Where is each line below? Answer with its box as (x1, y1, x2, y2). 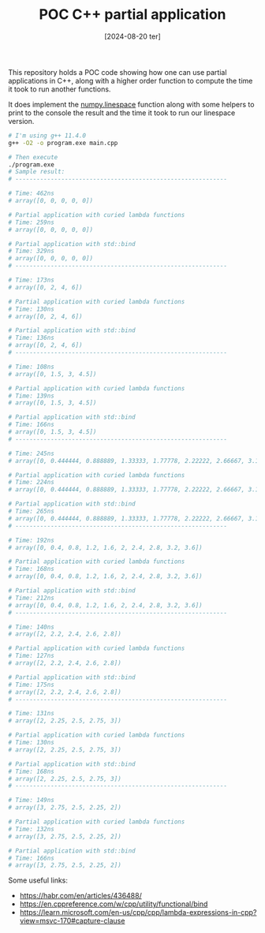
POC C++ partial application (39, 6, 226, 24)
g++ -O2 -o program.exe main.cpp (8, 139, 118, 147)
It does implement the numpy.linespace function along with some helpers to (8, 99, 255, 109)
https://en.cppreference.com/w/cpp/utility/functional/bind (19, 899, 208, 909)
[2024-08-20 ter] (103, 32, 162, 41)
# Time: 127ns (8, 652, 55, 660)
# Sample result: (8, 168, 65, 176)
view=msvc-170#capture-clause (19, 916, 125, 926)
